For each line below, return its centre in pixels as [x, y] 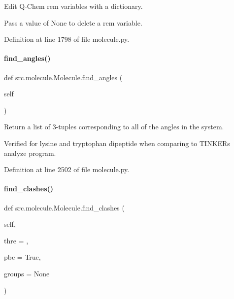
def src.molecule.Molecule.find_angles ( [63, 77]
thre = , [16, 240]
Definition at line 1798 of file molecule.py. [67, 39]
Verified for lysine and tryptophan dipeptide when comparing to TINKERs [117, 143]
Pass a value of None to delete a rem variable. [73, 22]
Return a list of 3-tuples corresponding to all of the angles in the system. [114, 127]
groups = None [27, 273]
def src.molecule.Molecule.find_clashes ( [64, 207]
